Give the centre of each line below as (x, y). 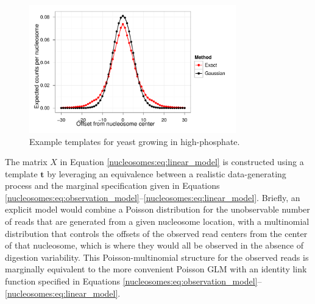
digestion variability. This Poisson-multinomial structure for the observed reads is (157, 257)
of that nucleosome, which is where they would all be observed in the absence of (154, 245)
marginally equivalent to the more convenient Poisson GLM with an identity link (156, 269)
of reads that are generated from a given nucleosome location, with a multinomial (157, 221)
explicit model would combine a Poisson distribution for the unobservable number (157, 209)
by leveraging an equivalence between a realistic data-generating (167, 173)
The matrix (26, 162)
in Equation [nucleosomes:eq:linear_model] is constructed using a (182, 162)
